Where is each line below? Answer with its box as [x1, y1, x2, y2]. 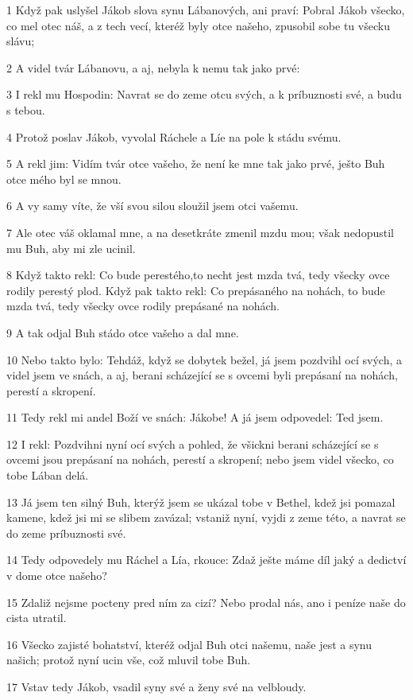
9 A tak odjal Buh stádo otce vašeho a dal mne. [6, 324, 239, 340]
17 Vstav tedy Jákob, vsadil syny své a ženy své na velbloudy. [6, 679, 307, 694]
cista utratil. [6, 609, 67, 626]
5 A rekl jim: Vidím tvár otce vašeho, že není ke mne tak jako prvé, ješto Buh [6, 155, 385, 172]
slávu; [6, 33, 35, 49]
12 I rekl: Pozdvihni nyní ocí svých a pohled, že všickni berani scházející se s [6, 435, 379, 452]
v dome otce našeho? [6, 567, 107, 584]
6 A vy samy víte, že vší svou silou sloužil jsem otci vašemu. [6, 197, 299, 214]
